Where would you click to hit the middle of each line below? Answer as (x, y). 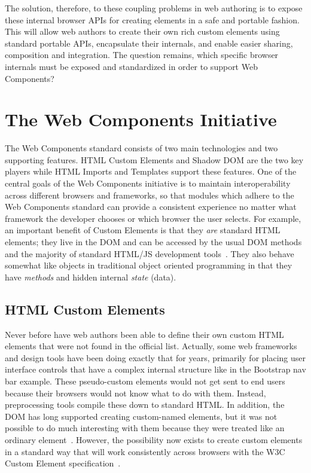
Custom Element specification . (63, 463)
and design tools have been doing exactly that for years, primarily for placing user (155, 357)
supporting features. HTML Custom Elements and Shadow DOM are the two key (154, 159)
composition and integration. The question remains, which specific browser (142, 55)
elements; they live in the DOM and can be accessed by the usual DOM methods (153, 242)
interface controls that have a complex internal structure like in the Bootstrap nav (155, 369)
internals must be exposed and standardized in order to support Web (131, 66)
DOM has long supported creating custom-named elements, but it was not (141, 416)
